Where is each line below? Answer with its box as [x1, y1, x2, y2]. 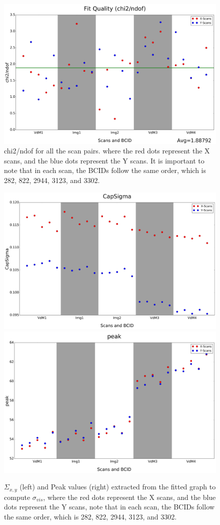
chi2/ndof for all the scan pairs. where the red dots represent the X [4, 145, 210, 156]
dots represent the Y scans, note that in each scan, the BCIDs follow [4, 501, 214, 512]
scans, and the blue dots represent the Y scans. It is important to [4, 155, 204, 165]
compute [4, 491, 30, 502]
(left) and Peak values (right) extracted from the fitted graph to [19, 481, 216, 492]
